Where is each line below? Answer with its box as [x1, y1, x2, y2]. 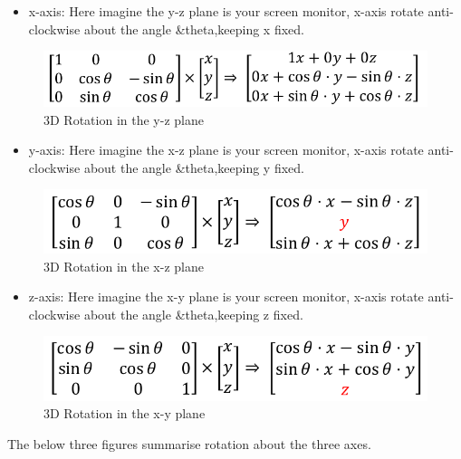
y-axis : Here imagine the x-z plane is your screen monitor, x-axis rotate [28, 140, 424, 159]
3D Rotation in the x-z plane [43, 256, 204, 275]
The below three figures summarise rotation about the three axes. [7, 434, 371, 453]
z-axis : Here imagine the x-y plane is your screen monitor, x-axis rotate [28, 287, 424, 306]
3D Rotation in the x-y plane [43, 404, 206, 423]
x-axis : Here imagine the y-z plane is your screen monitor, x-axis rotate [28, 2, 424, 20]
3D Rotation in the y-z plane [43, 110, 204, 129]
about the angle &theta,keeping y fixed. [83, 158, 304, 177]
